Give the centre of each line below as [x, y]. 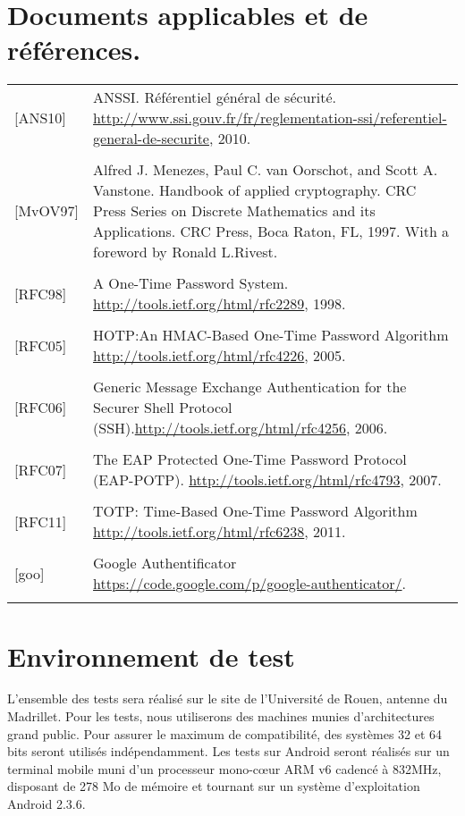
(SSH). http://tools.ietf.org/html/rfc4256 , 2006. [241, 428]
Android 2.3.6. [46, 803]
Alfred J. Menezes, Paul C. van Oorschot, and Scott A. [266, 170]
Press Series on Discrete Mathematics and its [234, 211]
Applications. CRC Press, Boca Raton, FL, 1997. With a [271, 231]
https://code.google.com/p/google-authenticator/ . [249, 584]
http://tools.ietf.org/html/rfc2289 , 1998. [220, 304]
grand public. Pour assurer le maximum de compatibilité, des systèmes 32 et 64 [225, 733]
